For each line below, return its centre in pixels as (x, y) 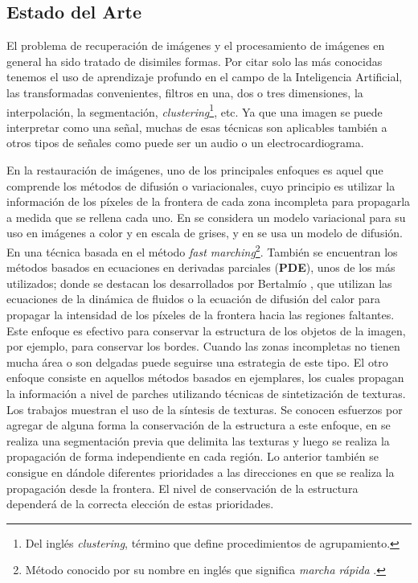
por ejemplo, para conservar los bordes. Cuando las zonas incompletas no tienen (203, 346)
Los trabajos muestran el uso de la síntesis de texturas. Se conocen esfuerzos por (205, 409)
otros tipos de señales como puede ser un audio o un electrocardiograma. (185, 143)
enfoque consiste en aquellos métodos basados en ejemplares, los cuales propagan (205, 378)
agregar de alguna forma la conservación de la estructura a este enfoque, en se (199, 425)
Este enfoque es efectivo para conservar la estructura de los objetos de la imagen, (206, 330)
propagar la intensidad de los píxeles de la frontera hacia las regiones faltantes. (201, 315)
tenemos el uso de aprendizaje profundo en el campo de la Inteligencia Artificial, (205, 77)
